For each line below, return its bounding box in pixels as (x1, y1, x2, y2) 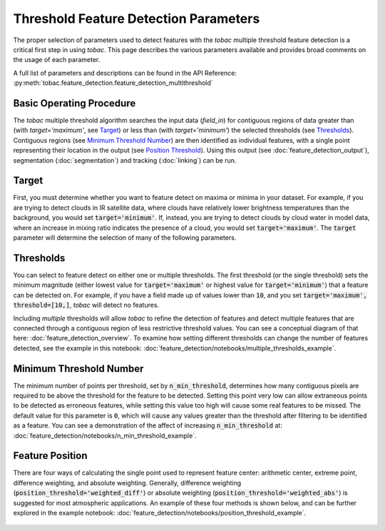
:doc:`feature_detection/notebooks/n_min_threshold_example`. (13, 431, 197, 440)
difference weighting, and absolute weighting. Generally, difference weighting (13, 478, 242, 487)
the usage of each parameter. (13, 56, 101, 64)
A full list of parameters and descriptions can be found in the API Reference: (13, 69, 237, 77)
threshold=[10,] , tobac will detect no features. (13, 300, 160, 310)
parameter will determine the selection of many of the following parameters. (13, 233, 237, 242)
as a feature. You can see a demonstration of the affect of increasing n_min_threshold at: (13, 421, 283, 430)
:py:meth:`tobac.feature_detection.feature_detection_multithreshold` (13, 79, 213, 87)
